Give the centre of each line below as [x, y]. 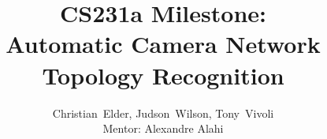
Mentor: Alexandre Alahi [163, 128]
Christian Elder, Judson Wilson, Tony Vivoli [163, 113]
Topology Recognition [163, 75]
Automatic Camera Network [163, 44]
